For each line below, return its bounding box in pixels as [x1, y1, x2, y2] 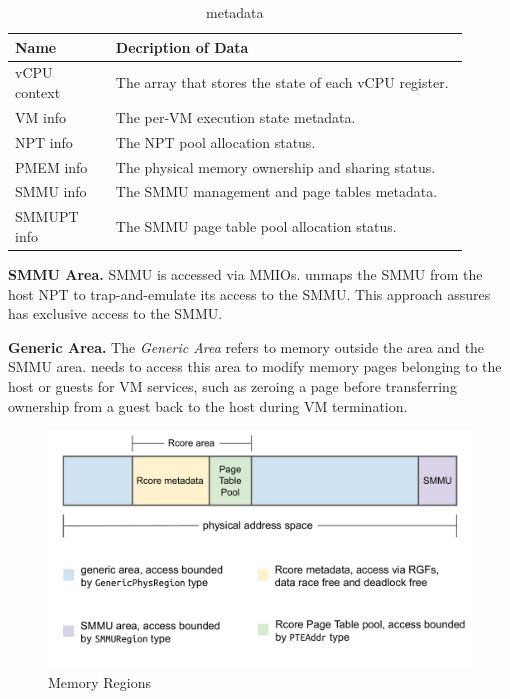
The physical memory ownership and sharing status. [115, 156, 436, 177]
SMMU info [15, 181, 87, 202]
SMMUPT [15, 206, 79, 227]
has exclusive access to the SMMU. [8, 303, 223, 324]
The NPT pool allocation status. [115, 131, 316, 152]
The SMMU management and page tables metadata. [115, 181, 438, 202]
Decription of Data [115, 36, 249, 57]
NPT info [15, 131, 73, 152]
